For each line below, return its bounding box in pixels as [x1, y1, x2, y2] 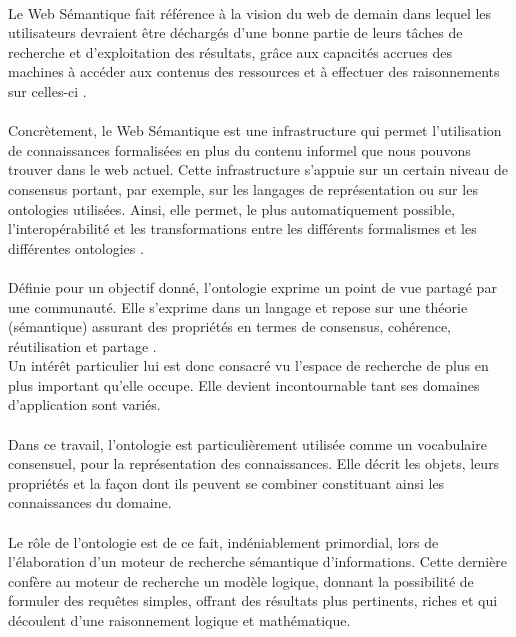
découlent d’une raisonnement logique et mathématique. [8, 610, 351, 630]
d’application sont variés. [8, 394, 161, 415]
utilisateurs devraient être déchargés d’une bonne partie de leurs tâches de [8, 22, 463, 43]
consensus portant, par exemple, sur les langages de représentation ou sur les [8, 178, 478, 199]
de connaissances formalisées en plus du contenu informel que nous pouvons [8, 139, 471, 160]
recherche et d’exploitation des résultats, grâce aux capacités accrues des [8, 41, 452, 62]
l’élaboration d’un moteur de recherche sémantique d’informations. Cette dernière [8, 551, 507, 572]
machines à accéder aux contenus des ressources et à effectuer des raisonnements [8, 61, 500, 82]
